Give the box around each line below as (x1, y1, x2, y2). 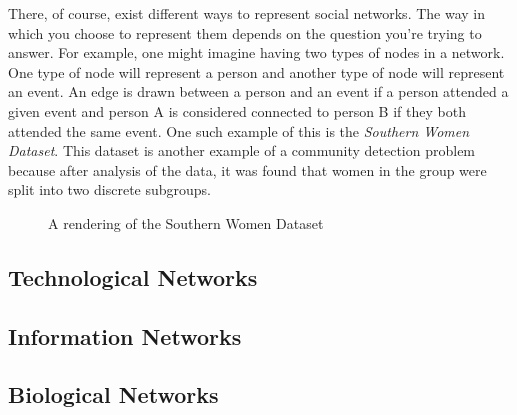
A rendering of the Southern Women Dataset (48, 212, 324, 233)
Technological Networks (8, 261, 258, 292)
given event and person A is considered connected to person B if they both (8, 100, 466, 121)
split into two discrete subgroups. (8, 179, 211, 200)
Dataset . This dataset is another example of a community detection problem (8, 140, 476, 161)
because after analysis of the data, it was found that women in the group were (8, 159, 487, 180)
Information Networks (8, 320, 242, 351)
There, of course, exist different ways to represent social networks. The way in (8, 3, 486, 23)
